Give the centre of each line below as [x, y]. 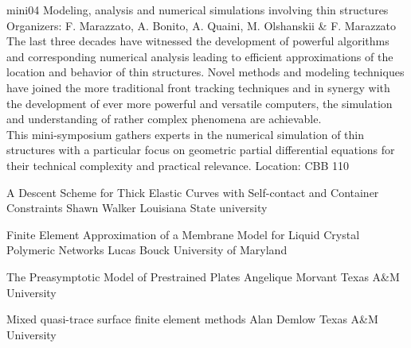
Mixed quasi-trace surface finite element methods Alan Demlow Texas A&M [192, 319]
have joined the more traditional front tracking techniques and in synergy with [198, 87]
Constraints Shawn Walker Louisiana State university [137, 208]
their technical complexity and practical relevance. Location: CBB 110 [178, 165]
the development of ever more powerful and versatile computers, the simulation [200, 103]
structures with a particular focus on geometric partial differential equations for [201, 150]
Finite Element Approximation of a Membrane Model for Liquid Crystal [183, 234]
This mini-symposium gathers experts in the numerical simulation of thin [185, 134]
